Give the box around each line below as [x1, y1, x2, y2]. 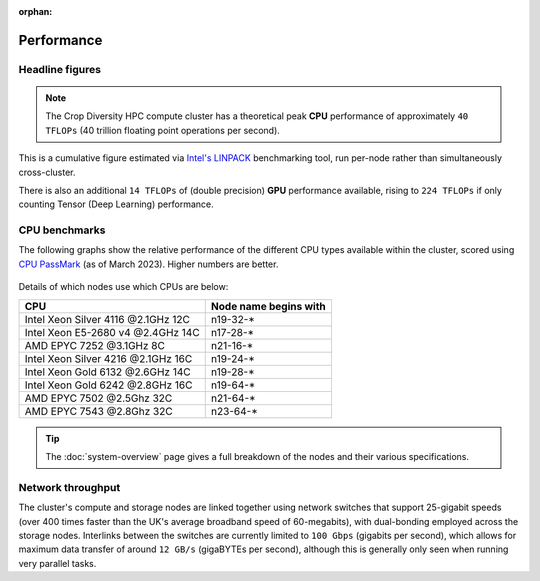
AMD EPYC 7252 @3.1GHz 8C [24, 338, 165, 352]
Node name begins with [210, 299, 327, 313]
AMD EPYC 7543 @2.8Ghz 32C [24, 404, 174, 418]
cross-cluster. [18, 166, 76, 178]
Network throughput [18, 480, 121, 494]
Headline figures [18, 62, 102, 76]
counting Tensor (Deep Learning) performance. [18, 198, 214, 210]
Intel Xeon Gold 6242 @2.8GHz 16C [24, 378, 193, 392]
